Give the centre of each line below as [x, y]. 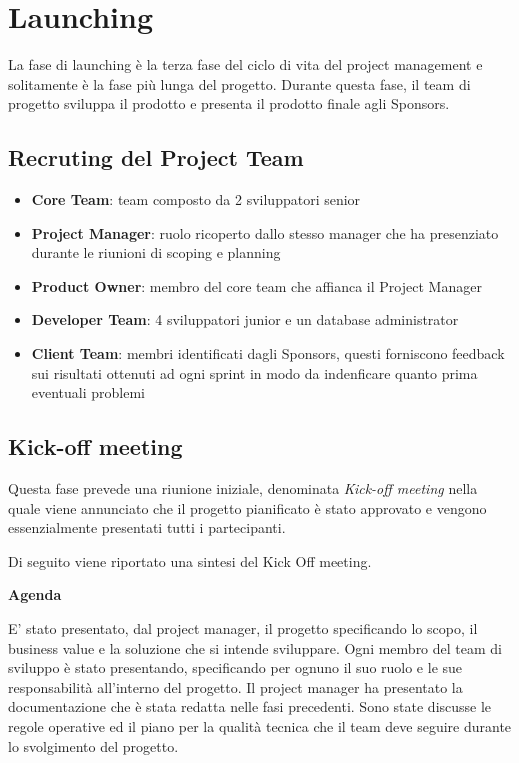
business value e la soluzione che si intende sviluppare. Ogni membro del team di [255, 647]
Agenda [35, 594]
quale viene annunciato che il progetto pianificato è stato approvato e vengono [247, 507]
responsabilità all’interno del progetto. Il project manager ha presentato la [235, 686]
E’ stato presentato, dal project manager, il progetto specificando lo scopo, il [243, 628]
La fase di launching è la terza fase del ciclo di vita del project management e [245, 64]
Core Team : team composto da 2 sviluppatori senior [196, 199]
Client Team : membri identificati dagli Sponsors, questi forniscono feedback [268, 353]
